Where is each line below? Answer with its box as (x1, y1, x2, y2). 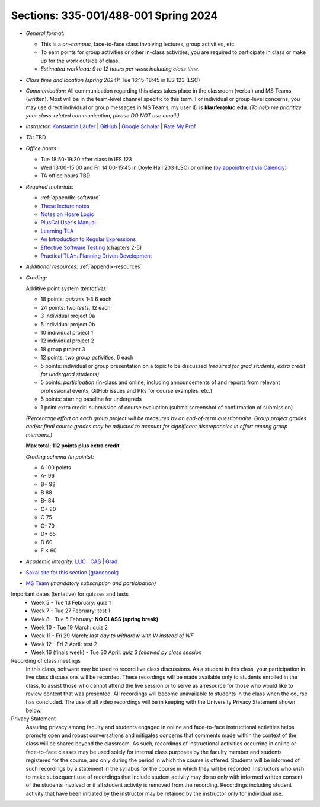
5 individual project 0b (40, 320, 95, 328)
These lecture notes (40, 202, 90, 209)
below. (25, 707, 42, 714)
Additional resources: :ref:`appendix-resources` (25, 263, 142, 270)
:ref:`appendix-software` (40, 194, 101, 201)
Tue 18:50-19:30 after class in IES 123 (40, 155, 133, 163)
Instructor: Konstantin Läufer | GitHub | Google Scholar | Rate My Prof (25, 123, 196, 130)
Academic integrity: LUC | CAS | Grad (25, 558, 118, 565)
